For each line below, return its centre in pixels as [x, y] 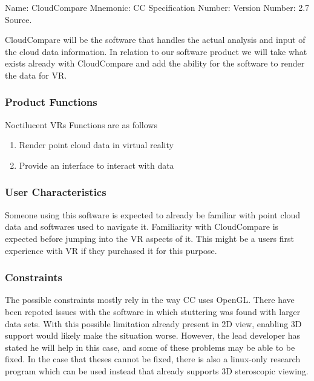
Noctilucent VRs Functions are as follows [81, 124]
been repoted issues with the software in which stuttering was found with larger [153, 311]
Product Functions [51, 102]
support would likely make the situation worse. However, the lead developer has [153, 335]
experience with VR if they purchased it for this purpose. [111, 250]
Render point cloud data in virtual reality [96, 145]
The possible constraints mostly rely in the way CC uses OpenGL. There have [150, 300]
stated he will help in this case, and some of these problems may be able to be [150, 347]
